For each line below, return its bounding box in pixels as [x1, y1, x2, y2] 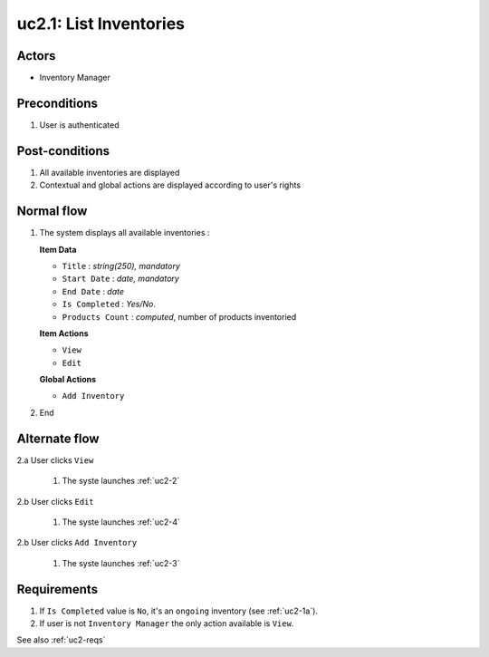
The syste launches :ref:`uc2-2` [62, 476, 180, 487]
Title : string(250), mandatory [62, 260, 181, 271]
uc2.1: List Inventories [16, 14, 186, 34]
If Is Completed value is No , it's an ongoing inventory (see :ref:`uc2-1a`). [39, 605, 319, 616]
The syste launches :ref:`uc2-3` [62, 557, 180, 568]
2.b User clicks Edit [16, 496, 94, 507]
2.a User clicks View [16, 454, 94, 466]
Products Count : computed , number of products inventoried [62, 311, 297, 322]
